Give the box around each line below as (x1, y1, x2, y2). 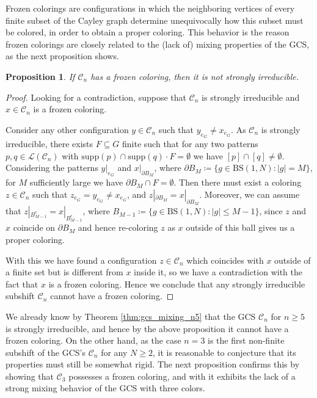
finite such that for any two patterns (122, 137, 258, 150)
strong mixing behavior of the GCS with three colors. (5, 382, 205, 394)
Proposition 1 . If (5, 70, 75, 82)
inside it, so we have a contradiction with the (134, 266, 302, 278)
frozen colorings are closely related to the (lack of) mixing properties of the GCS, (5, 37, 310, 50)
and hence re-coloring (78, 221, 158, 234)
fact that (5, 277, 38, 290)
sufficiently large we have (29, 176, 123, 189)
